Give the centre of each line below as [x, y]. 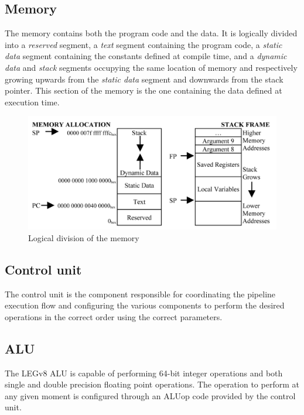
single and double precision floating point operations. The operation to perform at [152, 384]
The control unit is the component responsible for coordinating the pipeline [140, 294]
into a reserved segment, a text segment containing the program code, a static [144, 44]
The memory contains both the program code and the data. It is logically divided [151, 33]
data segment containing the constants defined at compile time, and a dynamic [146, 56]
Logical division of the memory [84, 237]
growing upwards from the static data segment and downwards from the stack [144, 79]
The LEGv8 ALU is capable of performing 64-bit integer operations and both [144, 373]
